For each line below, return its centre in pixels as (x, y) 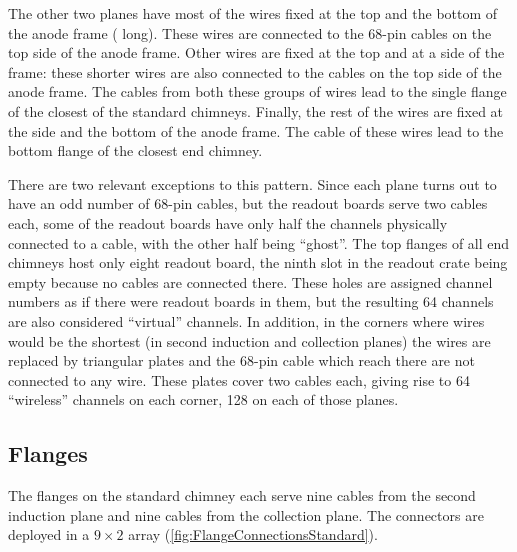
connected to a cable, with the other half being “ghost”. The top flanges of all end (259, 242)
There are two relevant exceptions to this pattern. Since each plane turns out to (252, 183)
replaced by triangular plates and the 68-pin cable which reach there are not (241, 360)
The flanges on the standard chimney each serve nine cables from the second (242, 495)
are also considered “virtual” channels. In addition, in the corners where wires (246, 320)
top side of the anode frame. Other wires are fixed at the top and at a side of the (256, 52)
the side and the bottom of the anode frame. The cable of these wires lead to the (256, 130)
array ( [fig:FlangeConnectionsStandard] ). (253, 534)
